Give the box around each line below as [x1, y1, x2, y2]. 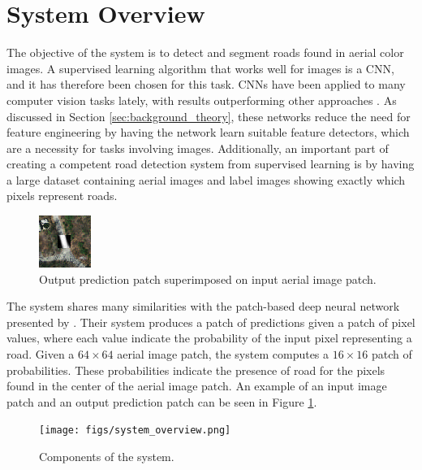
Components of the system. [39, 448, 174, 465]
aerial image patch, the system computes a [117, 346, 329, 363]
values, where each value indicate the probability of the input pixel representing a [6, 329, 412, 346]
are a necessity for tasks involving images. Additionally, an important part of [6, 139, 389, 156]
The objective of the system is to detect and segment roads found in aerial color [6, 44, 404, 61]
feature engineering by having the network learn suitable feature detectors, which [6, 124, 410, 141]
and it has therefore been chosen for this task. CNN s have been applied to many [6, 76, 406, 93]
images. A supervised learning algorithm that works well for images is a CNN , [6, 59, 394, 76]
